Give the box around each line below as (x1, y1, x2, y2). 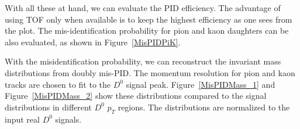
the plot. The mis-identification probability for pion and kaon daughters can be (5, 24, 289, 37)
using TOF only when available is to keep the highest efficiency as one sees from (5, 13, 292, 25)
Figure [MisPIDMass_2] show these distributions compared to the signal (5, 89, 267, 102)
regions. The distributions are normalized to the (118, 101, 290, 113)
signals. (55, 113, 82, 125)
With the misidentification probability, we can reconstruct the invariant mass (5, 55, 281, 67)
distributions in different (5, 101, 92, 113)
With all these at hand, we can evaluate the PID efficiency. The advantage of (5, 2, 281, 13)
